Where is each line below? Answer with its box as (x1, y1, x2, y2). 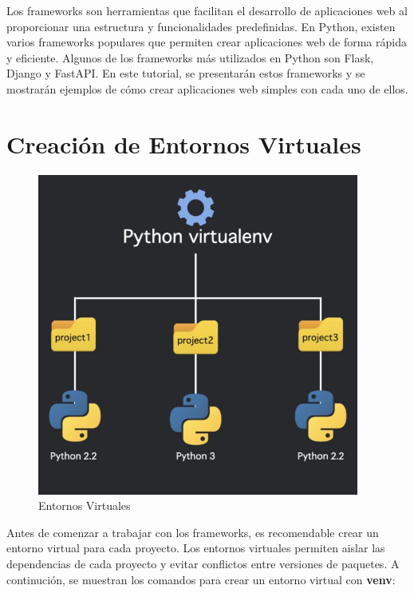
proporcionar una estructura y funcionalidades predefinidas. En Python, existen (6, 18, 396, 34)
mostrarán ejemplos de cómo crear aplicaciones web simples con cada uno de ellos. (6, 80, 408, 97)
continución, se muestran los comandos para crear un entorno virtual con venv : (6, 571, 396, 587)
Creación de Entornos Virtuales (6, 127, 361, 160)
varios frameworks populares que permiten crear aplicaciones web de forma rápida (6, 34, 407, 50)
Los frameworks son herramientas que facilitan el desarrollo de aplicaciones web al (6, 2, 408, 18)
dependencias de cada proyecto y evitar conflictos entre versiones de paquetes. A (6, 555, 400, 572)
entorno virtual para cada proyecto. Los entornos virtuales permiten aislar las (6, 539, 385, 556)
